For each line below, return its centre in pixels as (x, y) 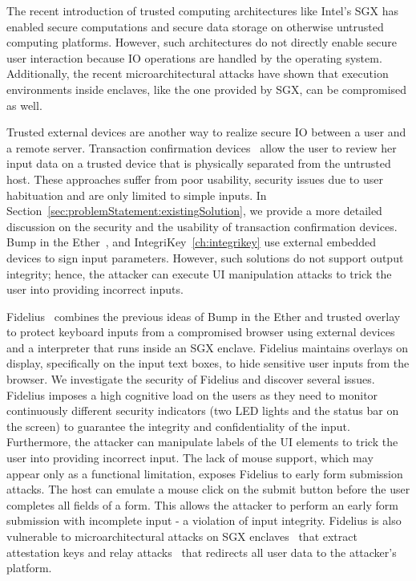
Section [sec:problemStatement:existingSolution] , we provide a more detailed (194, 211)
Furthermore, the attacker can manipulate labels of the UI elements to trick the (202, 442)
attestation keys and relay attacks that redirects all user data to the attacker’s (202, 552)
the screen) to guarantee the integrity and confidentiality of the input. (178, 426)
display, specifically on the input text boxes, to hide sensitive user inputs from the (208, 363)
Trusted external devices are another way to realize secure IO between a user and (206, 132)
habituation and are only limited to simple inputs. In (137, 195)
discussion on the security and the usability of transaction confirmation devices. (202, 226)
